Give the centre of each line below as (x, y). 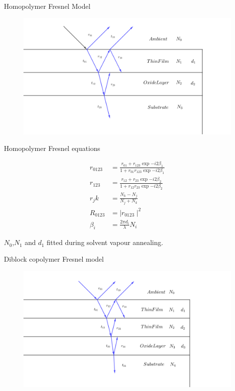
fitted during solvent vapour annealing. (105, 242)
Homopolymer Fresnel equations (52, 148)
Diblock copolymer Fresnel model (54, 258)
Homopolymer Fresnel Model (47, 6)
